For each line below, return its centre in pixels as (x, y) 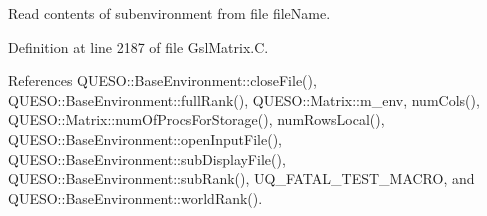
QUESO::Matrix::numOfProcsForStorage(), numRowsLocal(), (196, 119)
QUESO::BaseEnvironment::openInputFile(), (145, 138)
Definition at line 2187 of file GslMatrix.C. (138, 46)
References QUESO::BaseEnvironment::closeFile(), (162, 80)
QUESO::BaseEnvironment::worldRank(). (135, 197)
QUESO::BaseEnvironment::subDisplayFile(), (147, 158)
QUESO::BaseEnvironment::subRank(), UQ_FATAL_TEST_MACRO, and (241, 178)
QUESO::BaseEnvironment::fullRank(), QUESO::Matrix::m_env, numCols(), (244, 99)
